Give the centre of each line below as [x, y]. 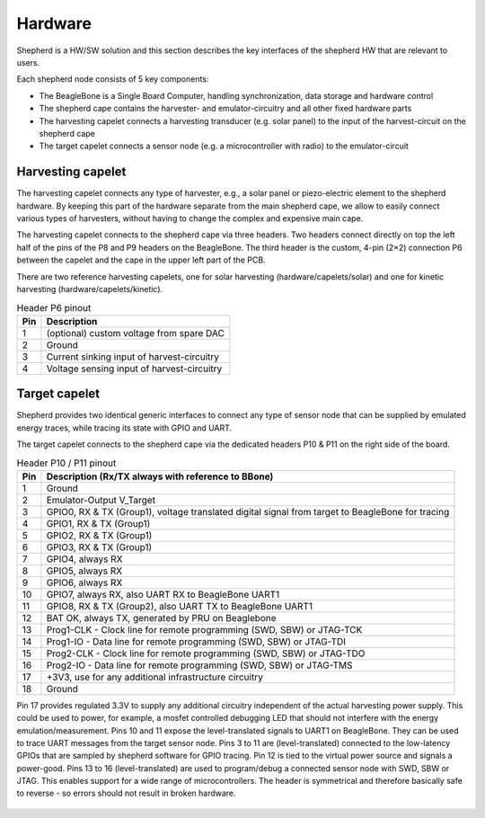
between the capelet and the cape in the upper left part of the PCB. [141, 260]
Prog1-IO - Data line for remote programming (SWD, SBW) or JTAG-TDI [196, 641]
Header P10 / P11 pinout [66, 463]
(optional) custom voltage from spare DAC [135, 333]
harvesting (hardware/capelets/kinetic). [90, 289]
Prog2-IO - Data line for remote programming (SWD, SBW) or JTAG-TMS [199, 665]
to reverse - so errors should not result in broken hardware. [127, 793]
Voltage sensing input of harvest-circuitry [134, 369]
